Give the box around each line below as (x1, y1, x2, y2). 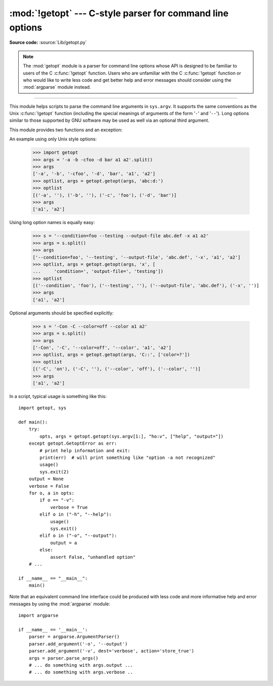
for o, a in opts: (28, 490, 75, 496)
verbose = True (50, 504, 88, 510)
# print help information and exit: (39, 448, 131, 453)
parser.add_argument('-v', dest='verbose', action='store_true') (28, 648, 195, 654)
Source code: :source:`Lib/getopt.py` (9, 40, 87, 46)
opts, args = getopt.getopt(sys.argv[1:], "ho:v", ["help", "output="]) (39, 434, 224, 439)
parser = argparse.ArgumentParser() (28, 634, 120, 640)
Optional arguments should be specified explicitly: (9, 310, 114, 316)
